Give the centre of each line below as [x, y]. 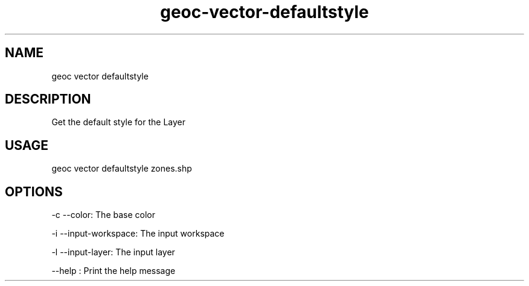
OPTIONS [34, 191]
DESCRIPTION [48, 99]
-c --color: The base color [103, 215]
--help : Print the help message [114, 271]
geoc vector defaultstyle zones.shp [122, 169]
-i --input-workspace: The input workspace [138, 234]
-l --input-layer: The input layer [113, 252]
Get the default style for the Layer [119, 122]
